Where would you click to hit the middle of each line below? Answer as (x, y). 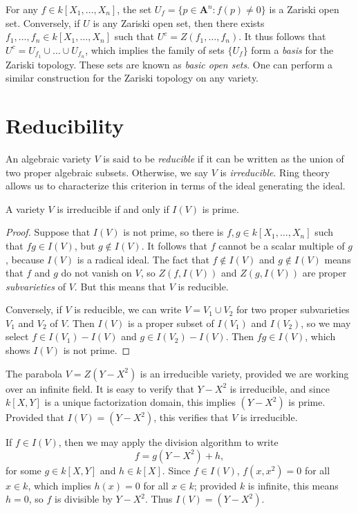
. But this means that (120, 286)
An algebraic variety (48, 158)
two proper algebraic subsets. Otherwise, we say (107, 172)
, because (25, 259)
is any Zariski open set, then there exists (179, 22)
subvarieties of (36, 286)
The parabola (34, 373)
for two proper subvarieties (293, 309)
